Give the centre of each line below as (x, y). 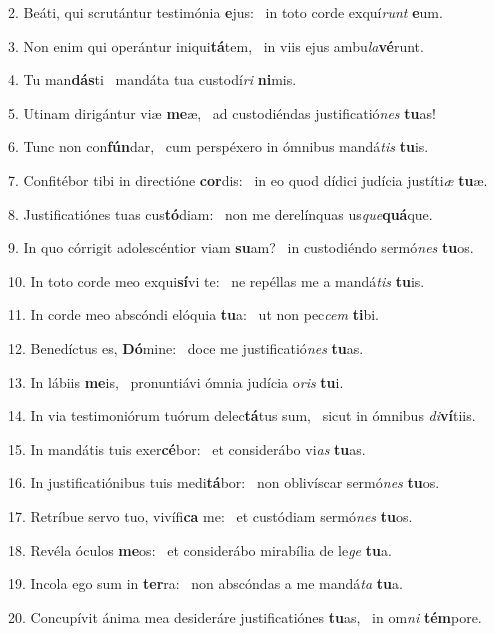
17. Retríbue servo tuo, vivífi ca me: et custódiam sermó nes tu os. (210, 515)
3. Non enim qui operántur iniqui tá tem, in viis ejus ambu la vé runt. (216, 45)
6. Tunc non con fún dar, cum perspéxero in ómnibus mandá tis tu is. (218, 146)
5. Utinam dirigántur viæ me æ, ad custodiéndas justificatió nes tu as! (222, 112)
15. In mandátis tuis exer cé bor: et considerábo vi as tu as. (187, 448)
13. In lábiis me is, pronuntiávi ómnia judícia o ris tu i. (176, 381)
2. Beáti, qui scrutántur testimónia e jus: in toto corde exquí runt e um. (225, 12)
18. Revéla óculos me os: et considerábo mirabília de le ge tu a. (200, 549)
